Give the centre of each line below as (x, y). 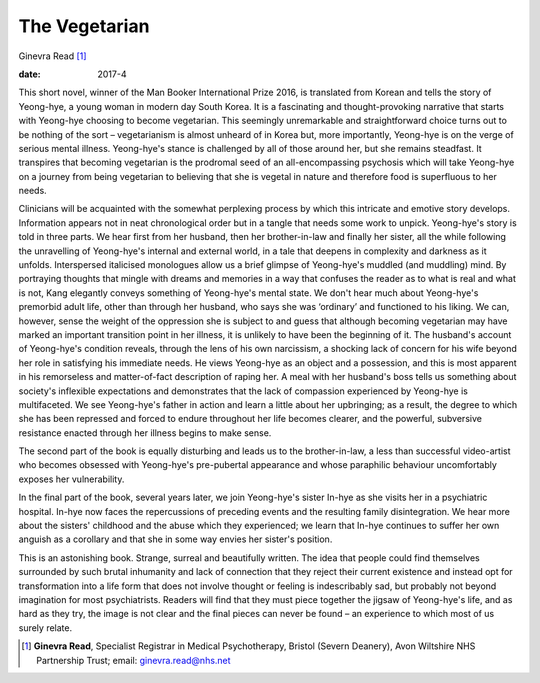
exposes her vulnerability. (71, 479)
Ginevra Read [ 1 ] (52, 56)
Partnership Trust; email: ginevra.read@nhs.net (133, 660)
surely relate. (45, 627)
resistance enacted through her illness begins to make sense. (145, 432)
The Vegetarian (84, 26)
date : (29, 74)
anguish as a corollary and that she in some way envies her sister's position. (175, 539)
